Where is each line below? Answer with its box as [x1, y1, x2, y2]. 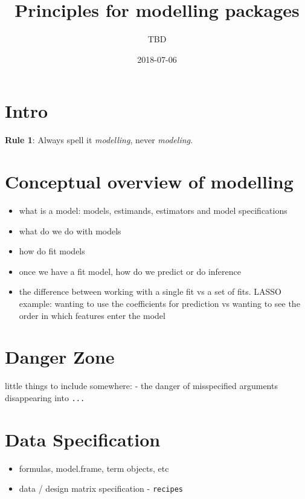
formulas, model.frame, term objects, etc [19, 462, 169, 474]
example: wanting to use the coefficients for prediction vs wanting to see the [19, 297, 300, 309]
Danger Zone [5, 344, 115, 369]
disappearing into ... [5, 391, 85, 404]
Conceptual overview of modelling [5, 169, 294, 194]
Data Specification [5, 427, 161, 451]
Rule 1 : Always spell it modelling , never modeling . [5, 134, 193, 146]
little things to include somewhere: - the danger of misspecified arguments [5, 379, 278, 392]
